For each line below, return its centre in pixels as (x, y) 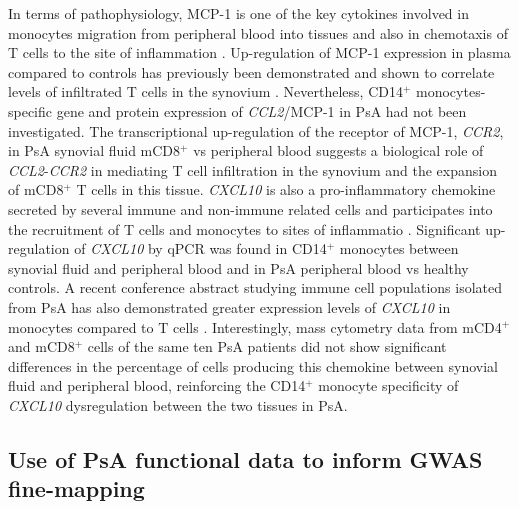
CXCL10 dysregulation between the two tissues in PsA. (178, 404)
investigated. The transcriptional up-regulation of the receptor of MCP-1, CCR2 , (256, 130)
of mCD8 (36, 189)
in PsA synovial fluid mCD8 (94, 150)
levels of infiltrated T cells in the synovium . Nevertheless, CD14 (205, 91)
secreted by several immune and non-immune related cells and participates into (250, 208)
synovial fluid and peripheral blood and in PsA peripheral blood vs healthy (238, 267)
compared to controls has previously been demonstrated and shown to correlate (251, 71)
